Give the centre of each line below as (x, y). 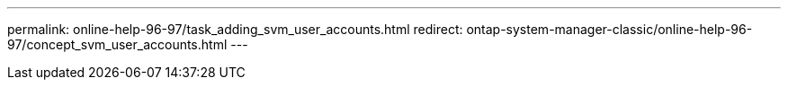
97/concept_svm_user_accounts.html (117, 44)
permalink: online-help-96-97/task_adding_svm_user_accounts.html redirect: (235, 29)
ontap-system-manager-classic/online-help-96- (609, 29)
